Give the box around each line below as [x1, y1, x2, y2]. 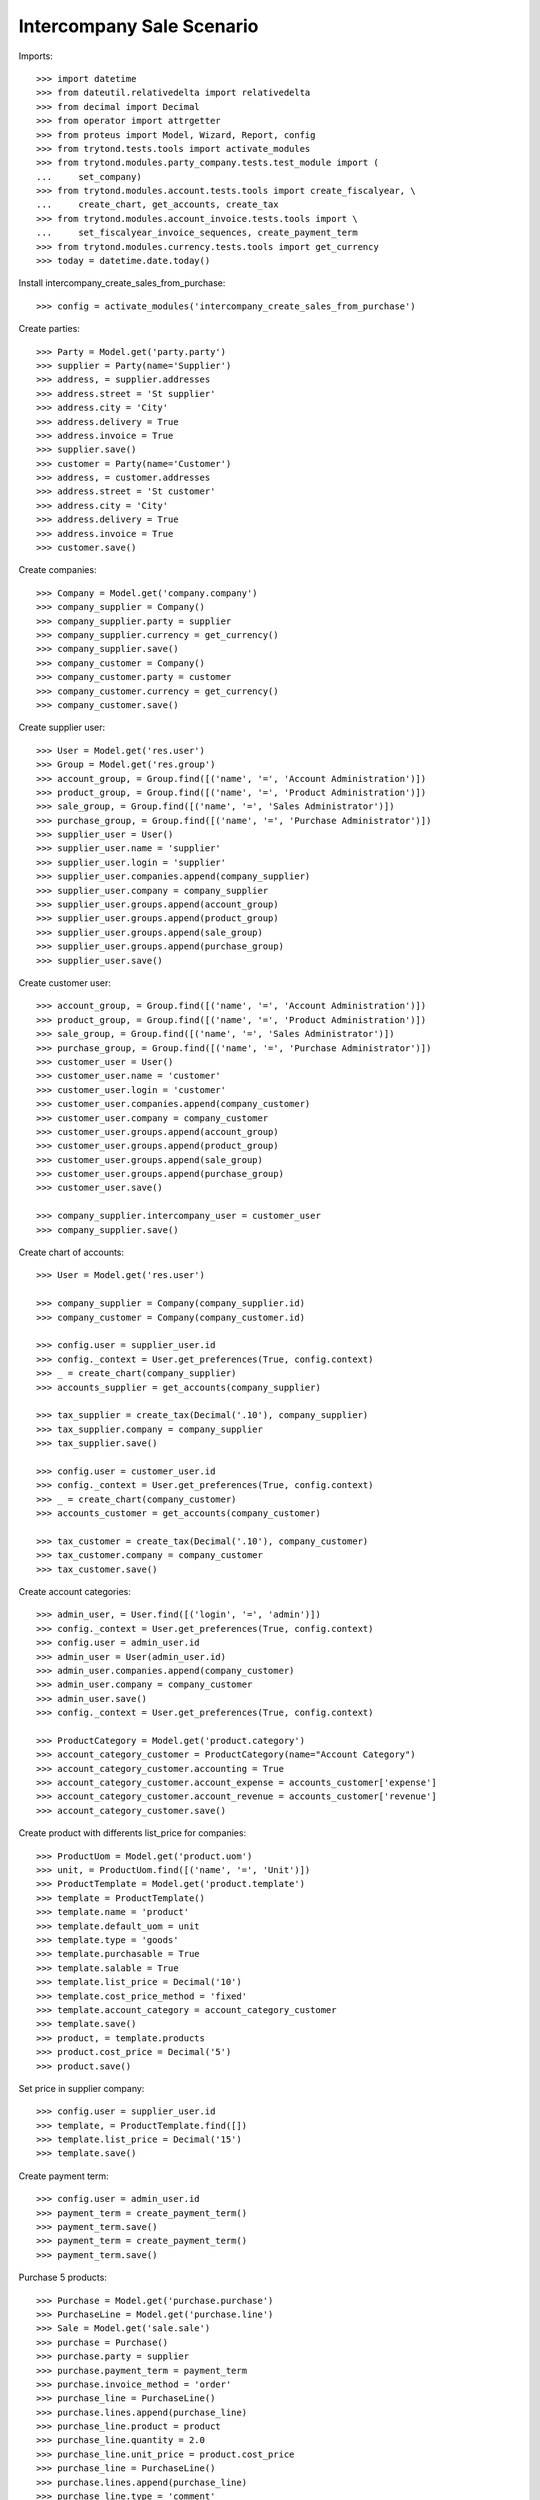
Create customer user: [18, 976, 112, 989]
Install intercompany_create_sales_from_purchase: [18, 277, 226, 289]
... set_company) [36, 171, 142, 182]
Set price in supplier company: [18, 2082, 145, 2094]
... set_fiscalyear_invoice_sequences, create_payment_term [36, 227, 359, 239]
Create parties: [18, 323, 80, 335]
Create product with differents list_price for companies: [18, 1827, 247, 1839]
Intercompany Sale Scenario [18, 15, 259, 37]
